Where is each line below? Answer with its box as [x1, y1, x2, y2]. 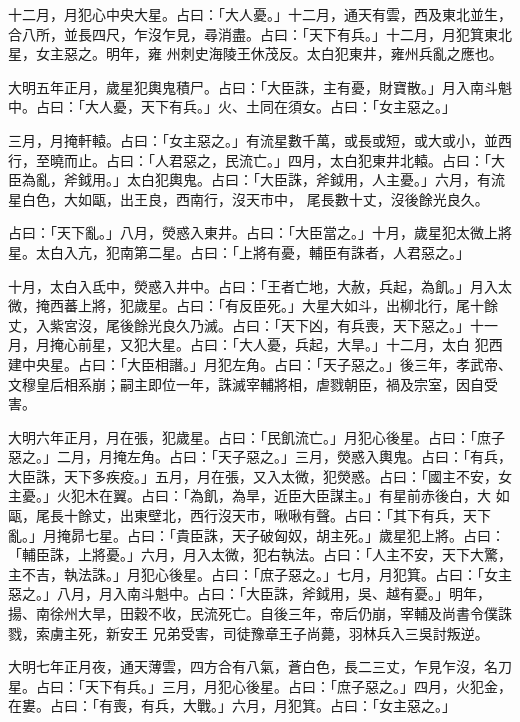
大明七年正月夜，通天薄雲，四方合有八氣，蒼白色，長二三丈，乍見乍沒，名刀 [8, 656, 512, 677]
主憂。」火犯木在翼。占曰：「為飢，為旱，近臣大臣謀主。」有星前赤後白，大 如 [8, 485, 510, 506]
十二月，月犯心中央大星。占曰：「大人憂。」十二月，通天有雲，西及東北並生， [8, 4, 512, 24]
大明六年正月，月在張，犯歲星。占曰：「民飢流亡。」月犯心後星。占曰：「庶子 [8, 426, 505, 447]
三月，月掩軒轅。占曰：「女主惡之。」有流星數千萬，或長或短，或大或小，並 [8, 129, 498, 150]
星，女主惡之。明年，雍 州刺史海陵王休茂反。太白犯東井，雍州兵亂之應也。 [8, 43, 503, 64]
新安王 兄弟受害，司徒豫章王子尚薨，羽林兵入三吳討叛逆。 [105, 622, 489, 643]
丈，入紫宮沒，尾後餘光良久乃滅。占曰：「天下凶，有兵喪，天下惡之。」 [8, 314, 470, 335]
